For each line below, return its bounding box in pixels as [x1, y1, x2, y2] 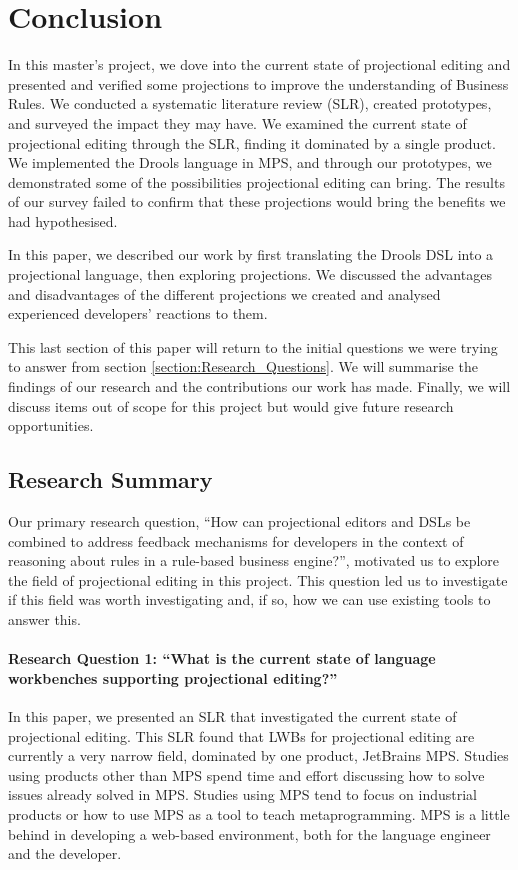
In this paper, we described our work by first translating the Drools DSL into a [8, 244, 494, 265]
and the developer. [8, 843, 122, 864]
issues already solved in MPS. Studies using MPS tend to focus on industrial [8, 784, 477, 805]
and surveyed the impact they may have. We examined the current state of [8, 112, 467, 133]
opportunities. [8, 415, 94, 436]
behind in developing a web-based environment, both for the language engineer [8, 823, 491, 844]
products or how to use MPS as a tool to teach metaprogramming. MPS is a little [8, 803, 510, 824]
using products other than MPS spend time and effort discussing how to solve [8, 764, 485, 785]
